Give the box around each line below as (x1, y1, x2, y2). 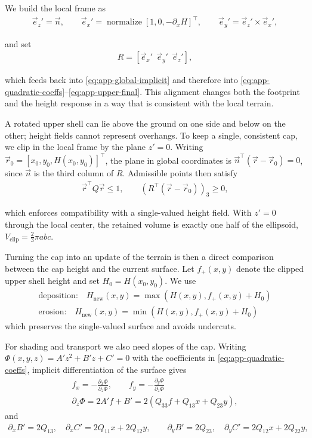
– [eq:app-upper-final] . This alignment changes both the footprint (64, 85, 300, 97)
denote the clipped (236, 262, 304, 274)
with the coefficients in (132, 351, 215, 364)
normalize (106, 18, 143, 27)
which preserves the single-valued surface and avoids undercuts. (5, 320, 236, 332)
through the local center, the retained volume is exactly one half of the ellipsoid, (5, 218, 298, 230)
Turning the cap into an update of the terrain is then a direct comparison (5, 250, 274, 263)
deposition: (38, 292, 78, 301)
